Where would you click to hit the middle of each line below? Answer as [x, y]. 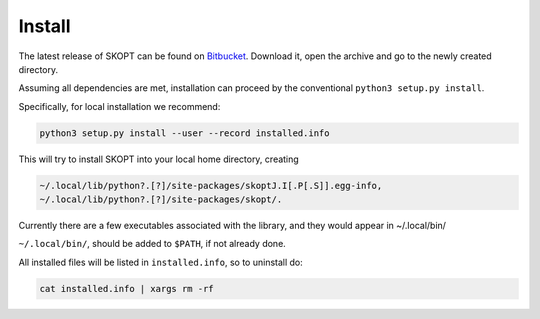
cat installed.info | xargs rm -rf [126, 288]
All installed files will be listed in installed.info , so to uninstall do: [161, 262]
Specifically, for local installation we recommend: [119, 106]
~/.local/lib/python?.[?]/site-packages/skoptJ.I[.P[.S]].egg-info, [211, 185]
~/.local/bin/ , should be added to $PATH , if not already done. [152, 244]
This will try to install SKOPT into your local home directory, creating [158, 159]
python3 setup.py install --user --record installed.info [184, 133]
